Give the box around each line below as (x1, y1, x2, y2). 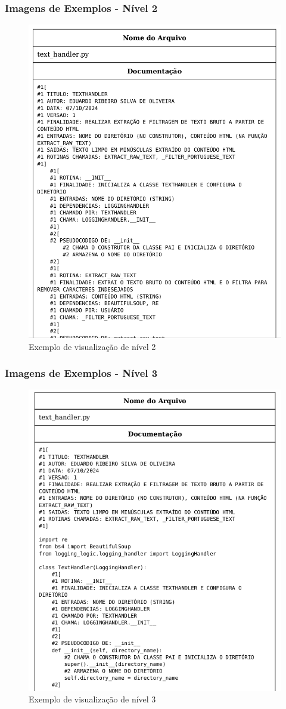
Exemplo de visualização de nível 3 (29, 693, 156, 705)
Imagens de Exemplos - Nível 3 (5, 366, 158, 380)
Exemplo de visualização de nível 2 (29, 340, 156, 352)
